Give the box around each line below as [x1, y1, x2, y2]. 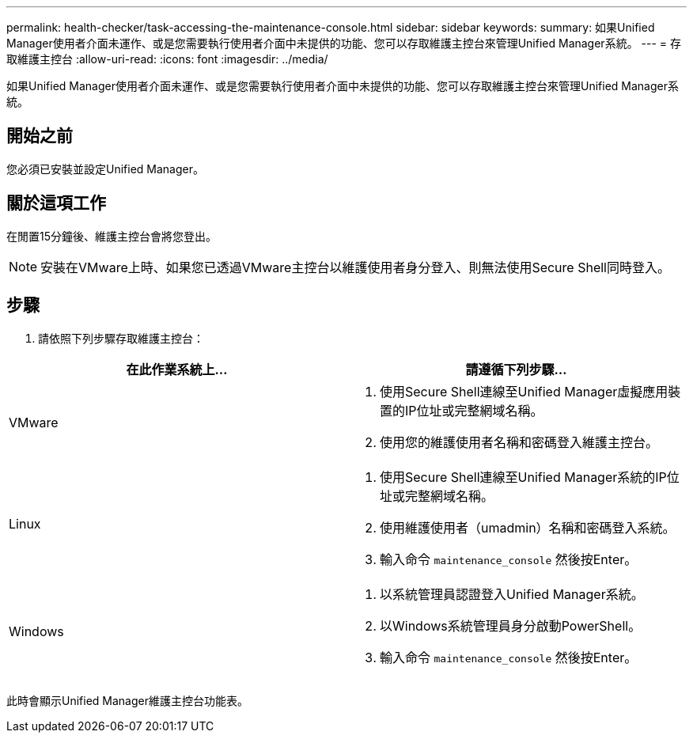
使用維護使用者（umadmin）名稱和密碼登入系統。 [380, 519, 676, 536]
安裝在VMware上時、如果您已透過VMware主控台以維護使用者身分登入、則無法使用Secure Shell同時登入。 [40, 259, 670, 275]
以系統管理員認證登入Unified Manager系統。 [380, 586, 644, 602]
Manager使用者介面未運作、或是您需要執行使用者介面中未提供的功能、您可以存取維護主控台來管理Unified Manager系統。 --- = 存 [6, 36, 682, 50]
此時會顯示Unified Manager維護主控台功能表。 [6, 693, 248, 707]
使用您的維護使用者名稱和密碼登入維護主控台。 [380, 434, 659, 450]
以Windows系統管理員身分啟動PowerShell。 [380, 617, 642, 634]
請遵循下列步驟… [465, 361, 567, 377]
